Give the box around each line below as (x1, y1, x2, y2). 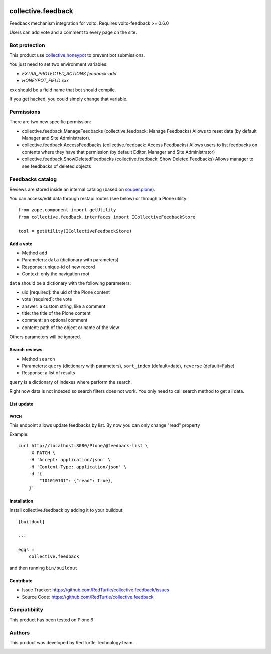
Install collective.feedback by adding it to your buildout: (9, 507, 124, 513)
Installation (9, 498, 34, 504)
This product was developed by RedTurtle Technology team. (9, 639, 134, 645)
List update (9, 401, 34, 407)
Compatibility (9, 606, 44, 613)
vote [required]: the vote (22, 296, 72, 302)
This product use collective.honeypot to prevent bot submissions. (9, 52, 145, 58)
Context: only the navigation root (22, 271, 90, 277)
